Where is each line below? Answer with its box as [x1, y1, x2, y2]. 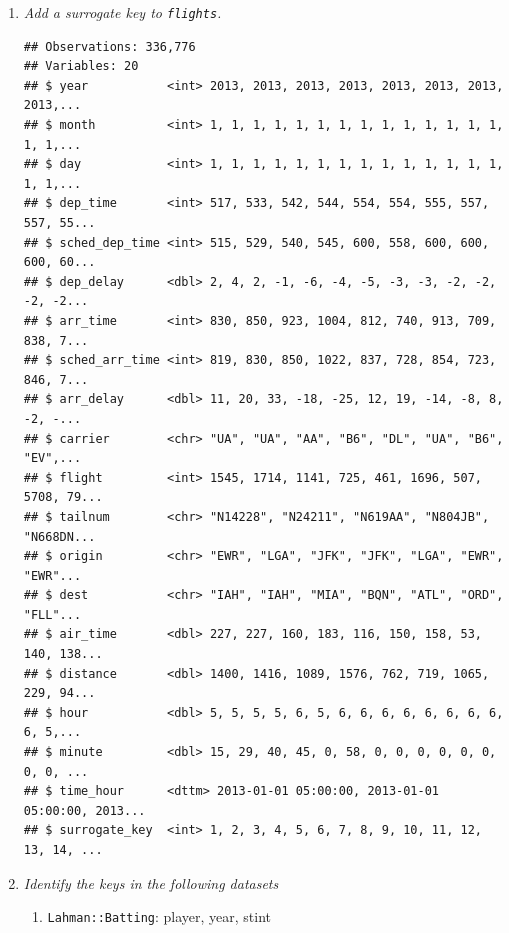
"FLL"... [23, 607, 82, 622]
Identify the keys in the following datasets [23, 872, 279, 893]
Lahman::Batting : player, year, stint [47, 906, 272, 927]
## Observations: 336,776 [23, 39, 196, 54]
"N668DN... [23, 529, 96, 544]
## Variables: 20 [23, 59, 139, 74]
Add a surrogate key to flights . [23, 2, 222, 22]
